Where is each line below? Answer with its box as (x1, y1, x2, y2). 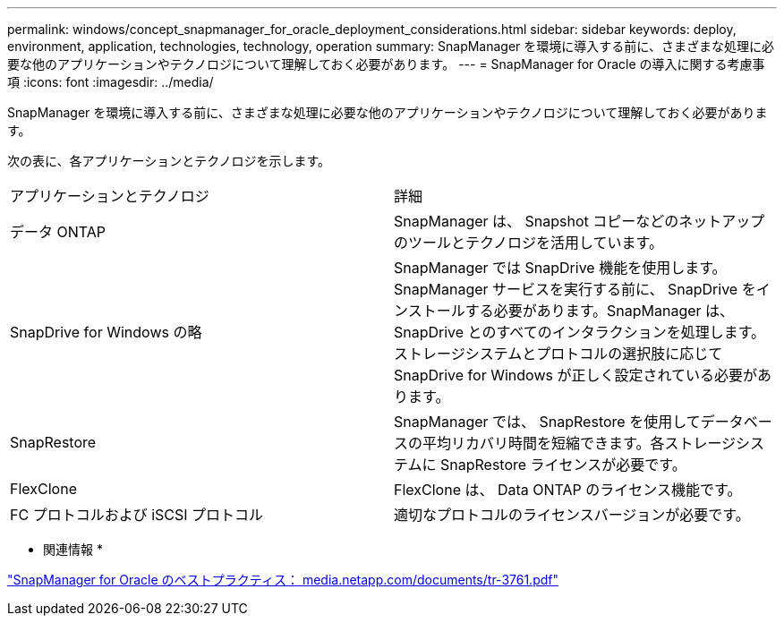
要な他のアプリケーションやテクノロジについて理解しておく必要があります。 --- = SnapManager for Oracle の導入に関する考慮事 (7, 56, 765, 72)
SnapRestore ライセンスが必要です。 (440, 456, 686, 474)
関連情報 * (43, 542, 103, 557)
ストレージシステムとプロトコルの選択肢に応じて (394, 345, 723, 363)
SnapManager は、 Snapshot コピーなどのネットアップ (394, 212, 765, 230)
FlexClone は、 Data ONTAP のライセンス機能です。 (394, 481, 742, 499)
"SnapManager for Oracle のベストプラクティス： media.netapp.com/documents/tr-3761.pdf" (7, 572, 558, 587)
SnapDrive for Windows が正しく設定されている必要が (394, 366, 757, 384)
